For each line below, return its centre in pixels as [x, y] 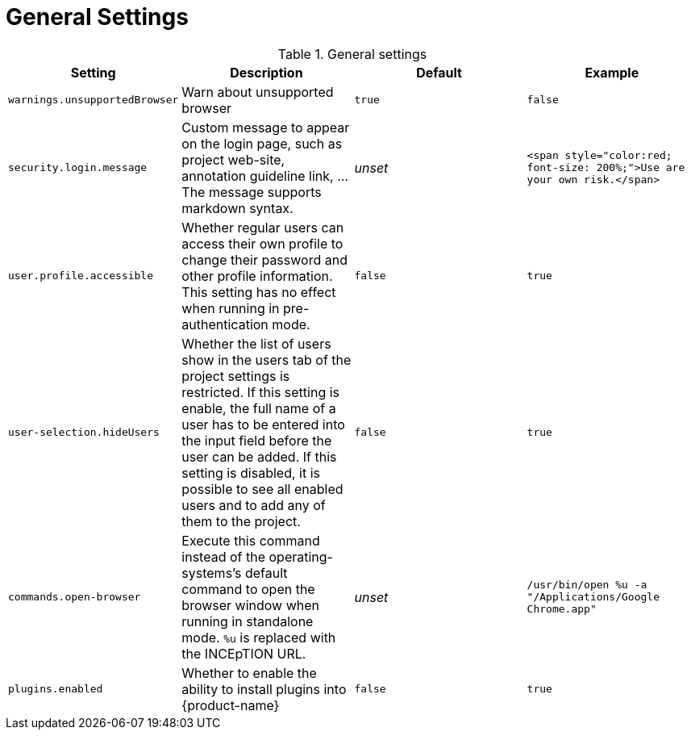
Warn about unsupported [258, 92]
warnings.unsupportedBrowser [94, 100]
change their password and [264, 259]
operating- [301, 556]
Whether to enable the [249, 673]
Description [266, 72]
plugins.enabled [56, 689]
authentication [225, 324]
